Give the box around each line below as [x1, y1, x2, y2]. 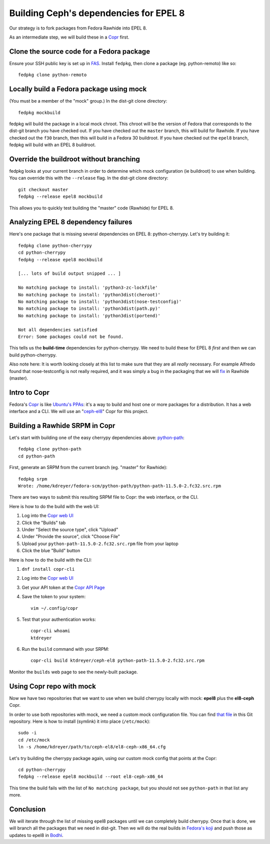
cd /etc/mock [18, 737, 50, 743]
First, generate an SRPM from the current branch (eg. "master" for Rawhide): [9, 465, 167, 471]
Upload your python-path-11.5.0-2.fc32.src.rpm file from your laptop [21, 541, 178, 547]
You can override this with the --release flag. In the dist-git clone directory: [9, 175, 168, 181]
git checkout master [18, 187, 68, 192]
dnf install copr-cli [21, 566, 75, 572]
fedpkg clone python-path [18, 446, 82, 452]
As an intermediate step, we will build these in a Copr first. [9, 34, 129, 40]
